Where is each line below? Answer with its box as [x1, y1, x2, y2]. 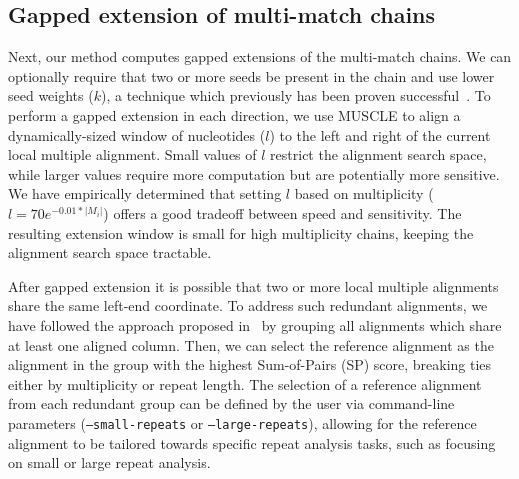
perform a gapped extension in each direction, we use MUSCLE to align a [8, 104, 461, 125]
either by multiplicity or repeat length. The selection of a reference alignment [8, 373, 482, 394]
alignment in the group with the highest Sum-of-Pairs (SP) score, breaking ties [8, 354, 492, 375]
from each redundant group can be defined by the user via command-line [8, 393, 455, 414]
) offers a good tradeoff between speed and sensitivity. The [103, 202, 462, 223]
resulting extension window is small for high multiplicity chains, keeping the [8, 222, 474, 243]
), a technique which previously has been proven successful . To [100, 85, 491, 106]
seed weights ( [8, 85, 94, 106]
